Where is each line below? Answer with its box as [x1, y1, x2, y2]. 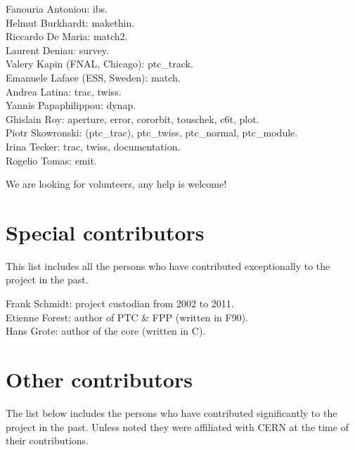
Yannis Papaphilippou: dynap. [6, 98, 136, 112]
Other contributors [6, 365, 193, 393]
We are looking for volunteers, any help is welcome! [6, 176, 227, 191]
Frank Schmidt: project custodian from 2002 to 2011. [6, 296, 234, 311]
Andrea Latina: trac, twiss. [6, 84, 122, 98]
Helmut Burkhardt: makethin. [6, 15, 135, 30]
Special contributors [6, 217, 205, 246]
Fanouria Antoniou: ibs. [6, 1, 108, 15]
